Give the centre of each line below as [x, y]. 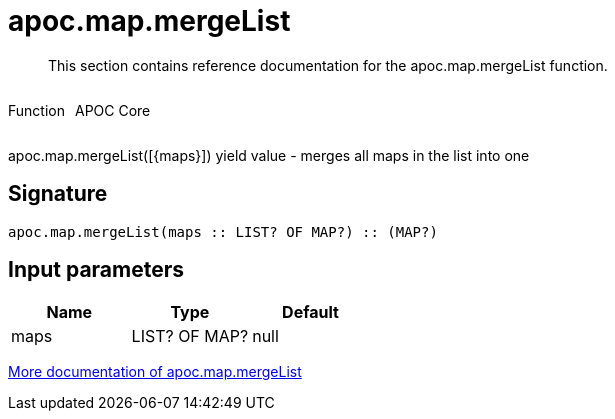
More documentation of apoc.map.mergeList [155, 372]
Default [310, 312]
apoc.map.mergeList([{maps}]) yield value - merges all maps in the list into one [269, 155]
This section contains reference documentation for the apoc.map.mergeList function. [328, 65]
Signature [58, 194]
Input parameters [96, 270]
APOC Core [112, 110]
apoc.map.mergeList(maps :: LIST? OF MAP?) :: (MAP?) [223, 231]
